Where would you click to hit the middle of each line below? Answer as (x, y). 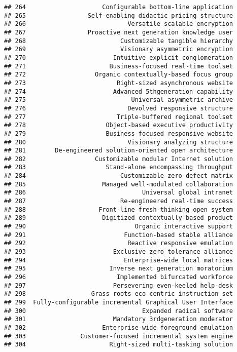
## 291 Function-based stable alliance (119, 235)
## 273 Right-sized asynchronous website (119, 83)
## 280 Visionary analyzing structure (119, 142)
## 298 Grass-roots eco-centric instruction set (119, 294)
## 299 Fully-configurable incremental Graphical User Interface (119, 302)
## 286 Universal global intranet (119, 193)
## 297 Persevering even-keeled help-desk (119, 285)
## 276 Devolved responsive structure (119, 108)
